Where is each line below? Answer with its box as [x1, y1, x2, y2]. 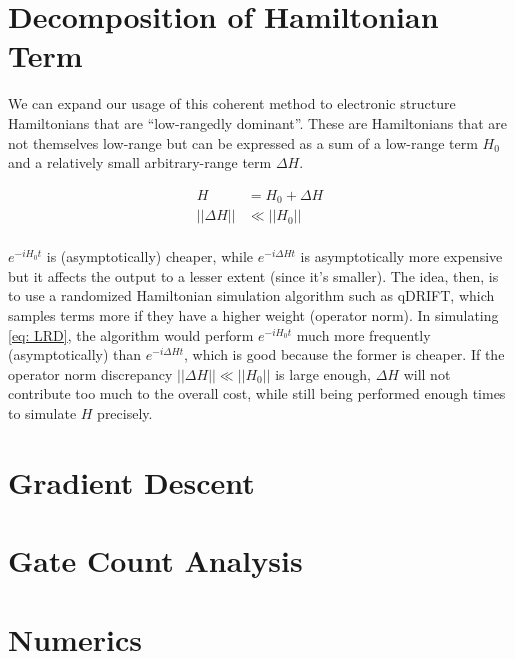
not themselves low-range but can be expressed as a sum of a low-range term [8, 132, 478, 153]
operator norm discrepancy [8, 363, 173, 384]
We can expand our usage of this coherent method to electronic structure [8, 93, 456, 114]
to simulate [8, 402, 77, 423]
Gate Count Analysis [8, 540, 303, 581]
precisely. [97, 402, 153, 423]
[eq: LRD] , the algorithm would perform [8, 324, 254, 345]
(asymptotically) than [8, 344, 142, 365]
